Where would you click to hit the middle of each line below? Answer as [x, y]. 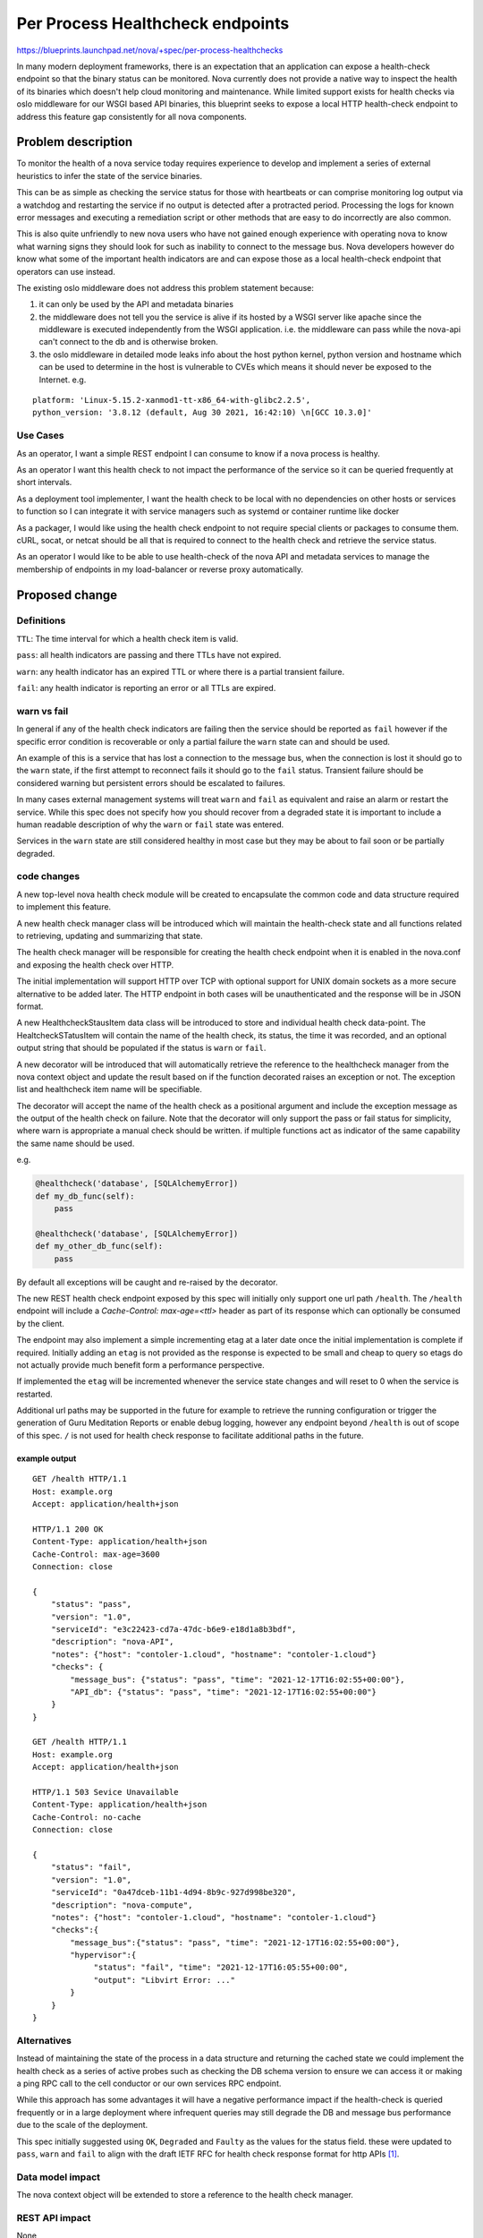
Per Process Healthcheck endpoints [153, 23]
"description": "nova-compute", [122, 1905]
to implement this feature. [64, 907]
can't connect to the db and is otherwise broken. [128, 342]
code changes [48, 876]
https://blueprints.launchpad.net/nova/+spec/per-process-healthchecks [150, 50]
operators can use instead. [66, 271]
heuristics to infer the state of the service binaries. [110, 175]
